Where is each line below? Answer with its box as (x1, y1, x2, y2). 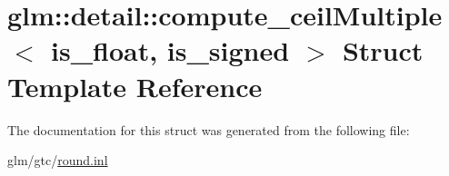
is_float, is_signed (51, 32, 290, 69)
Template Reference (7, 67, 263, 104)
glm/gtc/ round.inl (7, 151, 108, 170)
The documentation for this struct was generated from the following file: (7, 120, 410, 139)
